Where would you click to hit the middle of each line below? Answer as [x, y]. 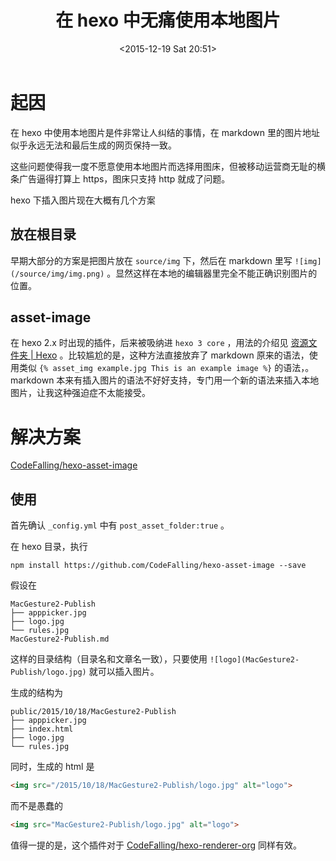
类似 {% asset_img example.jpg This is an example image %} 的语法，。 [166, 368]
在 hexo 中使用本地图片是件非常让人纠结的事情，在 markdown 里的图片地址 [165, 132]
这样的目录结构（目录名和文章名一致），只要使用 [109, 659]
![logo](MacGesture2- [254, 660]
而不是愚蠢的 [36, 805]
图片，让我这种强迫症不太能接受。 [80, 393]
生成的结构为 [36, 693]
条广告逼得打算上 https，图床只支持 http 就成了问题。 [120, 178]
